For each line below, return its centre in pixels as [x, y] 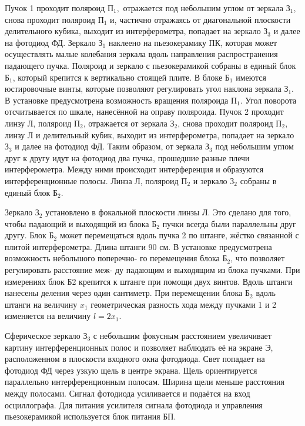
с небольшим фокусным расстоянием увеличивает [182, 336]
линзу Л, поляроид [38, 123]
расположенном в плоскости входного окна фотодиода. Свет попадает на [135, 359]
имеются [251, 77]
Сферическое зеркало [43, 336]
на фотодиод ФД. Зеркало [50, 42]
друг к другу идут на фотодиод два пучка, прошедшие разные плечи [127, 157]
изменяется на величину [48, 316]
